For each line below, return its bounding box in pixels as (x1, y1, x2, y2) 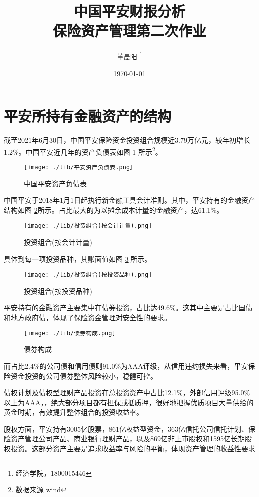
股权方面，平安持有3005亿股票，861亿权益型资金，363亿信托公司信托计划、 (4, 423, 248, 434)
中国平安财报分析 (73, 1, 185, 21)
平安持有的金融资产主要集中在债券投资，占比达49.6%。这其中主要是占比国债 (4, 302, 253, 313)
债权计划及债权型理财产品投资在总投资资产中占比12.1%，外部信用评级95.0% (4, 387, 250, 398)
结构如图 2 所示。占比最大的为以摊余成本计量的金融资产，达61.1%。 (4, 204, 224, 215)
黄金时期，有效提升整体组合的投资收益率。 (4, 407, 143, 417)
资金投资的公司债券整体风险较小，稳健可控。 (10, 370, 157, 381)
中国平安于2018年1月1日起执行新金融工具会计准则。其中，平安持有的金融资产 (4, 195, 255, 205)
